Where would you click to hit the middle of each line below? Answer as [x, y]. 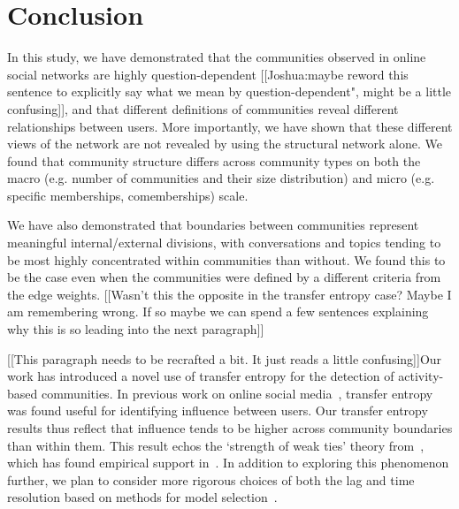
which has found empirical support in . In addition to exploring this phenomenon [228, 463]
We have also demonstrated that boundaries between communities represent [213, 225]
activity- [421, 376]
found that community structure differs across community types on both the [214, 160]
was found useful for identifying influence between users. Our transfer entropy [218, 410]
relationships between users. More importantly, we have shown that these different [230, 126]
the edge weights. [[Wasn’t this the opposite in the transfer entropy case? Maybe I [229, 294]
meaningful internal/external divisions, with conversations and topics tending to [224, 243]
